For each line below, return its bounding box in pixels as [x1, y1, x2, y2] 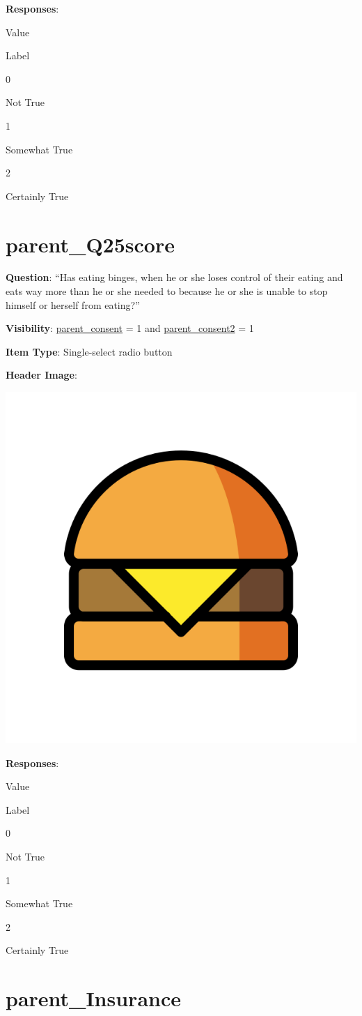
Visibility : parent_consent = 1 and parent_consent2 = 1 [6, 321, 254, 335]
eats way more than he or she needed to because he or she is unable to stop [6, 284, 328, 298]
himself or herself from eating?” [6, 297, 140, 312]
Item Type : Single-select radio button [6, 344, 173, 358]
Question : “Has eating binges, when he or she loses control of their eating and [6, 270, 343, 285]
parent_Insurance [6, 984, 182, 1013]
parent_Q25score [6, 229, 175, 258]
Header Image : [6, 367, 77, 382]
